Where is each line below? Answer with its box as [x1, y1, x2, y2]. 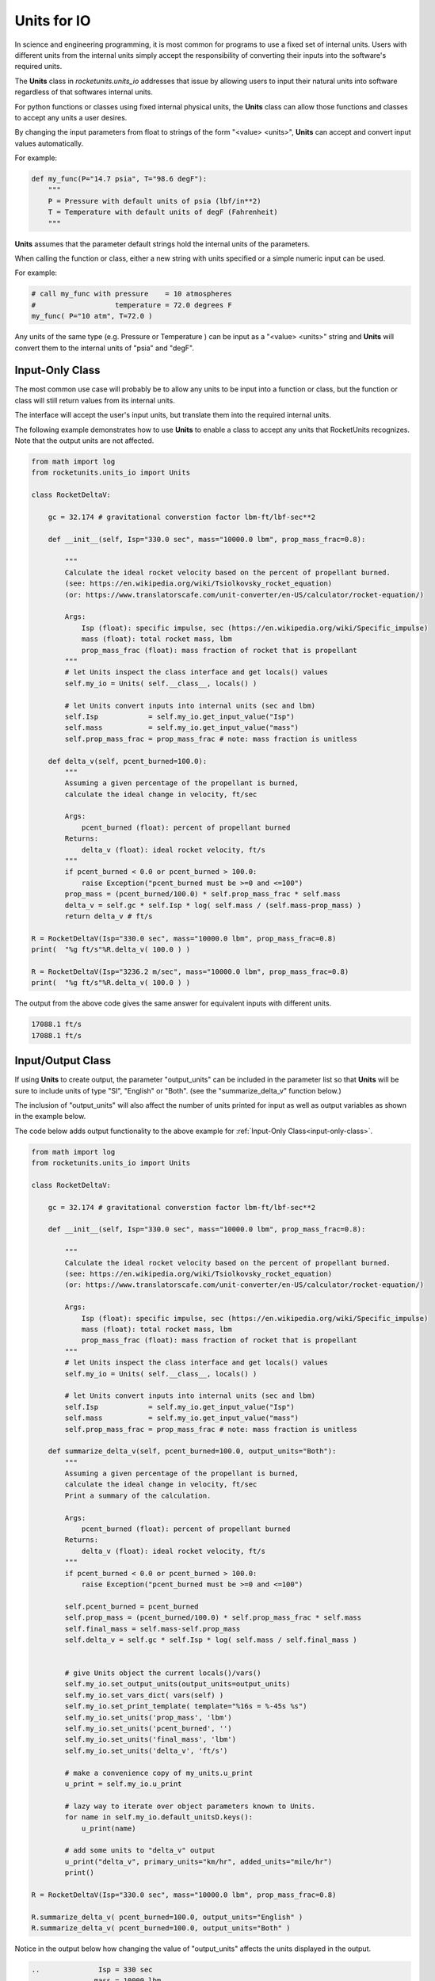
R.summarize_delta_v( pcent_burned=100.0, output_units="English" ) [31, 1912, 303, 1922]
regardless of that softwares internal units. [14, 87, 154, 97]
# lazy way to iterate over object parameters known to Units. [64, 1801, 316, 1811]
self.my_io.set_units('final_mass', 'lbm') [64, 1735, 237, 1744]
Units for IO [14, 12, 91, 29]
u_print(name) [81, 1823, 136, 1833]
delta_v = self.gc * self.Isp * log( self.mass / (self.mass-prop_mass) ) [64, 900, 362, 910]
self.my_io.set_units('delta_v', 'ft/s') [64, 1746, 228, 1755]
